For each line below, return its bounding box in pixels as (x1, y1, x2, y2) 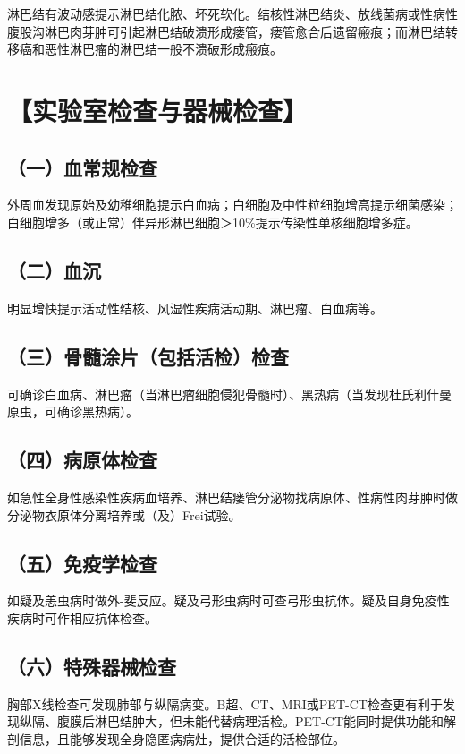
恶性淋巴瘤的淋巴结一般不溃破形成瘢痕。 (44, 39, 283, 58)
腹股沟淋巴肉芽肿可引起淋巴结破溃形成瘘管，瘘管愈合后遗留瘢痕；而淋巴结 (7, 21, 445, 40)
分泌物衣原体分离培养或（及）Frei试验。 (7, 505, 241, 524)
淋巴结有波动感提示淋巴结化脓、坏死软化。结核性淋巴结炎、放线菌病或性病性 (7, 4, 458, 22)
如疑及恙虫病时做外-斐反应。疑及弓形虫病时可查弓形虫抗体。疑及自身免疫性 (7, 591, 450, 610)
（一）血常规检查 (7, 153, 157, 181)
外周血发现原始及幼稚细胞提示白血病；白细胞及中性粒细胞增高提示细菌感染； (7, 195, 458, 214)
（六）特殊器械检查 (7, 652, 176, 680)
